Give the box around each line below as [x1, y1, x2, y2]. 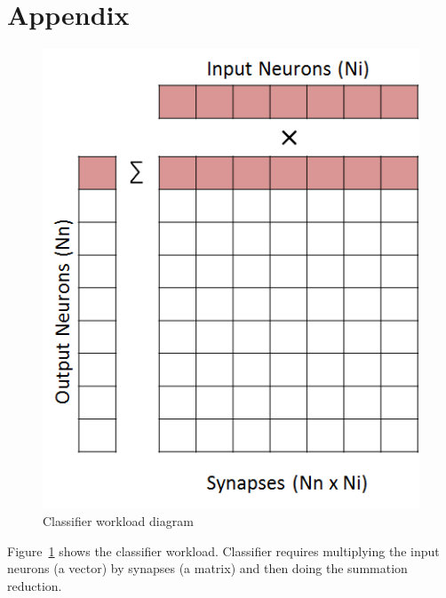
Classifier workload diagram [43, 511, 194, 530]
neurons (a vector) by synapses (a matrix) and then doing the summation [7, 559, 408, 578]
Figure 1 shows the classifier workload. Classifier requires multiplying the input [7, 541, 440, 560]
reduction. [7, 576, 62, 594]
